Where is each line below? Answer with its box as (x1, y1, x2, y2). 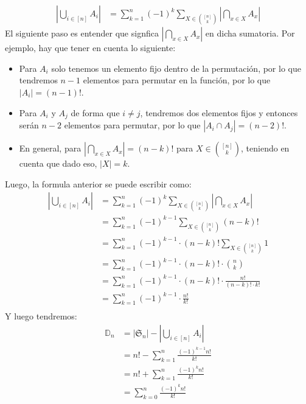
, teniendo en (241, 142, 290, 155)
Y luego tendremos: (5, 310, 77, 322)
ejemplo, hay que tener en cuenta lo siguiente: (5, 41, 176, 54)
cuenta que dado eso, (19, 157, 97, 170)
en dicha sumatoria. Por (205, 27, 295, 40)
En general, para (19, 142, 82, 155)
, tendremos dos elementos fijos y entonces (140, 106, 298, 119)
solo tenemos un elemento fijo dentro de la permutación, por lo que (51, 61, 301, 74)
